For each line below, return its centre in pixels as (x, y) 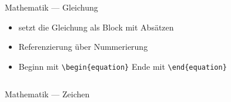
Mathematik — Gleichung (51, 7)
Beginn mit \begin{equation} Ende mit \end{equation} (123, 66)
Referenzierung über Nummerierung (83, 47)
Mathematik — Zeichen (47, 94)
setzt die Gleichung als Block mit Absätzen (96, 27)
